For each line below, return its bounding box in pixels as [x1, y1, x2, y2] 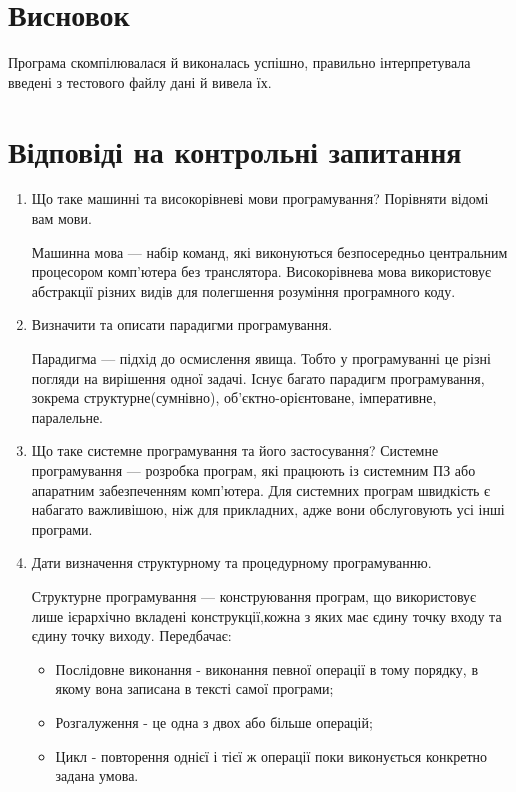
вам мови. [31, 208, 92, 229]
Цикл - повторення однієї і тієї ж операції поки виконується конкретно [55, 745, 488, 766]
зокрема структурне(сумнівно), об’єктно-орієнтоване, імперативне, [31, 387, 437, 408]
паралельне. [31, 406, 104, 427]
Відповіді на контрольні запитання [8, 130, 462, 171]
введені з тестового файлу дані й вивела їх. [8, 71, 272, 92]
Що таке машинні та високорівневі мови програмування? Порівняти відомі [31, 188, 489, 209]
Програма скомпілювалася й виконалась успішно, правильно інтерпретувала [8, 52, 471, 73]
